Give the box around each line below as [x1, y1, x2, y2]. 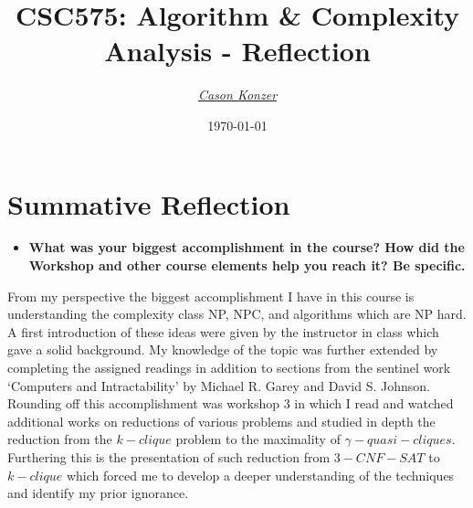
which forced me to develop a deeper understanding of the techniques [66, 465, 455, 484]
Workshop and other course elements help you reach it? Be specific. [28, 256, 466, 275]
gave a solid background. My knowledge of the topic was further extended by [7, 340, 438, 359]
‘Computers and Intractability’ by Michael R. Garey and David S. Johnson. [7, 376, 431, 395]
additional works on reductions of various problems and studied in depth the [7, 411, 436, 430]
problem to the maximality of [175, 429, 341, 449]
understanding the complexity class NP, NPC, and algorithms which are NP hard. [7, 304, 467, 323]
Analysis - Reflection [104, 32, 371, 69]
